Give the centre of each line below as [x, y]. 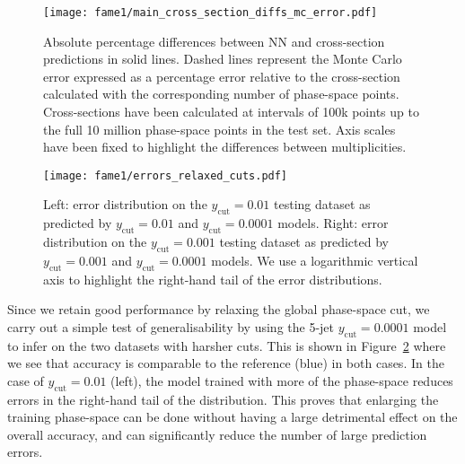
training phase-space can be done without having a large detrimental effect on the [232, 417]
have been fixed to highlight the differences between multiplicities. [225, 147]
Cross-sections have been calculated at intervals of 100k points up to [231, 112]
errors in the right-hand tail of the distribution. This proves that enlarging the [223, 399]
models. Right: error [333, 223]
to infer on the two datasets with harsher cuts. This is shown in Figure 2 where [227, 345]
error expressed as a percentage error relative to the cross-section [222, 76]
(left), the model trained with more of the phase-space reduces [282, 380]
